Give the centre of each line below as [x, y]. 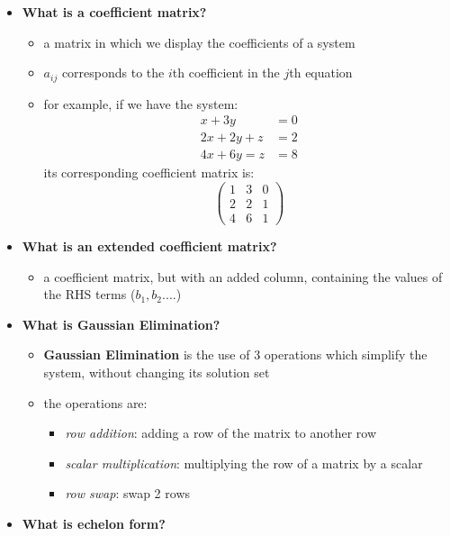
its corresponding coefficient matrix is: [149, 173]
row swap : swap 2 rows [128, 493]
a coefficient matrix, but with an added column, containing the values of [243, 276]
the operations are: [95, 402]
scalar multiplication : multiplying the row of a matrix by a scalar [244, 463]
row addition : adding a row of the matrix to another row [221, 433]
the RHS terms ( [90, 294]
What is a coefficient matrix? [114, 12]
